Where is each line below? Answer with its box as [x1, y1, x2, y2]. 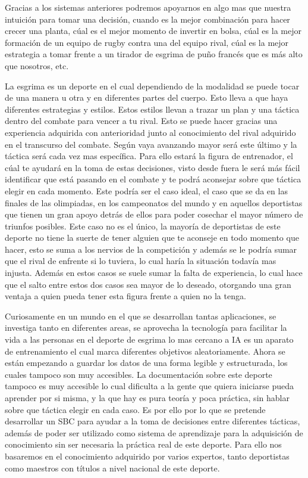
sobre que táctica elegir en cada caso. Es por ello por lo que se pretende [5, 403, 266, 415]
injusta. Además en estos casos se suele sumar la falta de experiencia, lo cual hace [5, 266, 303, 279]
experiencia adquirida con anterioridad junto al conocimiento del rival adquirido [5, 126, 296, 138]
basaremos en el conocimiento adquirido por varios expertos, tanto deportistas [5, 449, 290, 462]
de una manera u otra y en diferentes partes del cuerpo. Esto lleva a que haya [5, 91, 288, 104]
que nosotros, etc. [5, 59, 69, 72]
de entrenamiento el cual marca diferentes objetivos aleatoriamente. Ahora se [5, 344, 285, 357]
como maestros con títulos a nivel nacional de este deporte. [5, 461, 220, 474]
